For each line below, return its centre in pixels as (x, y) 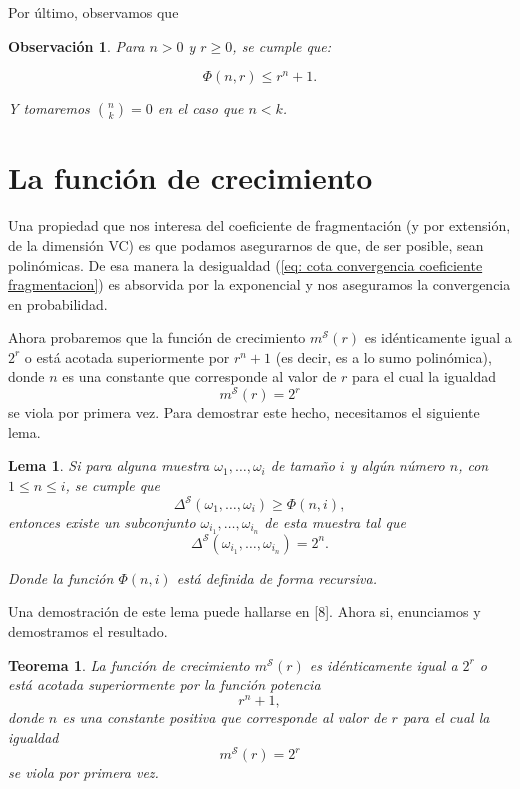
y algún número (397, 465)
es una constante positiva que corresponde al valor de (224, 716)
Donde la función (61, 577)
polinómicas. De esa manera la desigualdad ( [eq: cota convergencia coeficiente (245, 264)
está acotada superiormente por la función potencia (164, 684)
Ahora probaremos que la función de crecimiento (157, 337)
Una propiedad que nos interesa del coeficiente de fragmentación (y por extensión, (259, 225)
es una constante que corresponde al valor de (199, 376)
